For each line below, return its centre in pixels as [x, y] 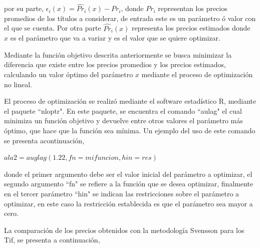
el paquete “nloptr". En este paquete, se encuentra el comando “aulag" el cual [123, 110]
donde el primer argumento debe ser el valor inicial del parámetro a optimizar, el [128, 174]
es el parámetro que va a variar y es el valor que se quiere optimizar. [115, 38]
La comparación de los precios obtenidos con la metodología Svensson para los [124, 230]
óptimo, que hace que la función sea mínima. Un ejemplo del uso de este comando [130, 130]
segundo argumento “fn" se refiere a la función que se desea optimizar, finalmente [129, 184]
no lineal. [18, 84]
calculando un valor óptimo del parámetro [69, 74]
